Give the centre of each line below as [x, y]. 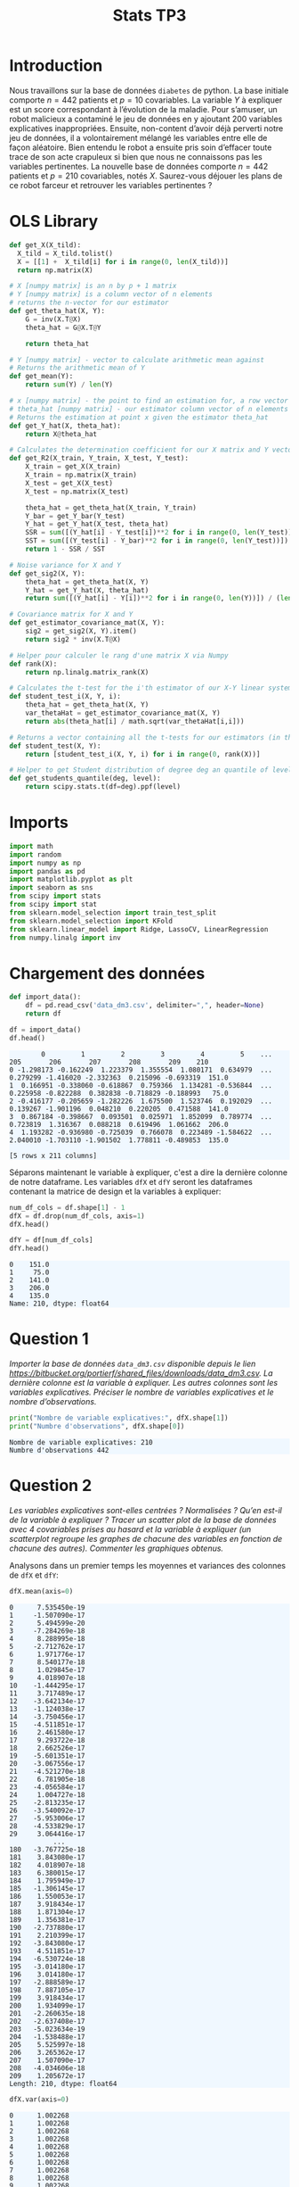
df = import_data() [45, 1030]
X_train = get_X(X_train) [73, 467]
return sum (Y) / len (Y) [69, 385]
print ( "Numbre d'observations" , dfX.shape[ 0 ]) [97, 1426]
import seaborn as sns [51, 888]
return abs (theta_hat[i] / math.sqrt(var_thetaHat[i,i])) [135, 721]
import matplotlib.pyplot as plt [71, 880]
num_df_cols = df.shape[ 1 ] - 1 [67, 1207]
